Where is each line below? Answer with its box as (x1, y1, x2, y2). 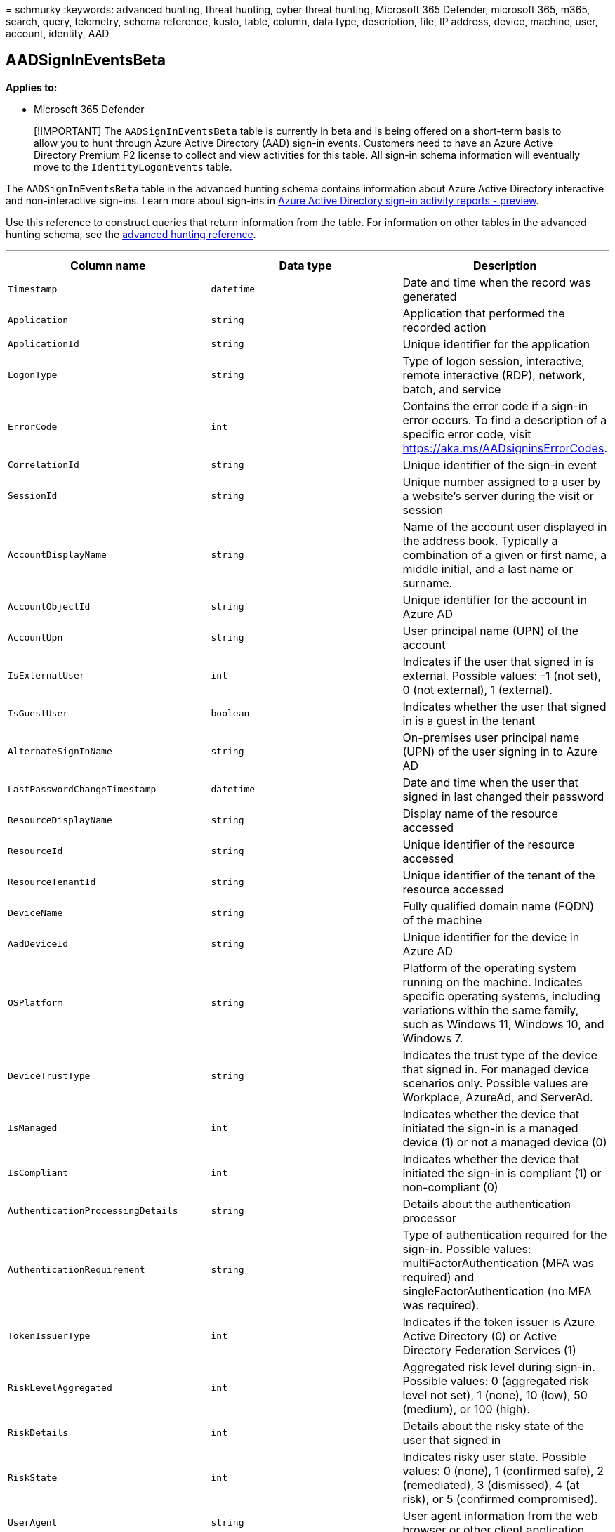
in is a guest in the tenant (402, 713, 536, 728)
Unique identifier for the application (402, 336, 590, 351)
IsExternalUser (8, 670, 85, 681)
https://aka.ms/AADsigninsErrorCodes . (402, 440, 607, 455)
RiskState (8, 1472, 58, 1484)
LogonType (8, 369, 58, 381)
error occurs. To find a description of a (402, 412, 607, 427)
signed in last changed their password (402, 789, 604, 804)
